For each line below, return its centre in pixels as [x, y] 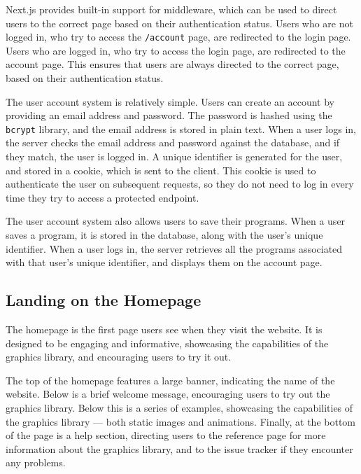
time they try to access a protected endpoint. [102, 197]
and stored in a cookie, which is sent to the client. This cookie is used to [161, 170]
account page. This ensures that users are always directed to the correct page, [172, 64]
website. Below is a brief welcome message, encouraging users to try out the [168, 394]
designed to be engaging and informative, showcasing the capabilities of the [167, 343]
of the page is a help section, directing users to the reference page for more [166, 435]
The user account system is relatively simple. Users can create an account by [170, 101]
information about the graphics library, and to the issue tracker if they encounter [179, 448]
